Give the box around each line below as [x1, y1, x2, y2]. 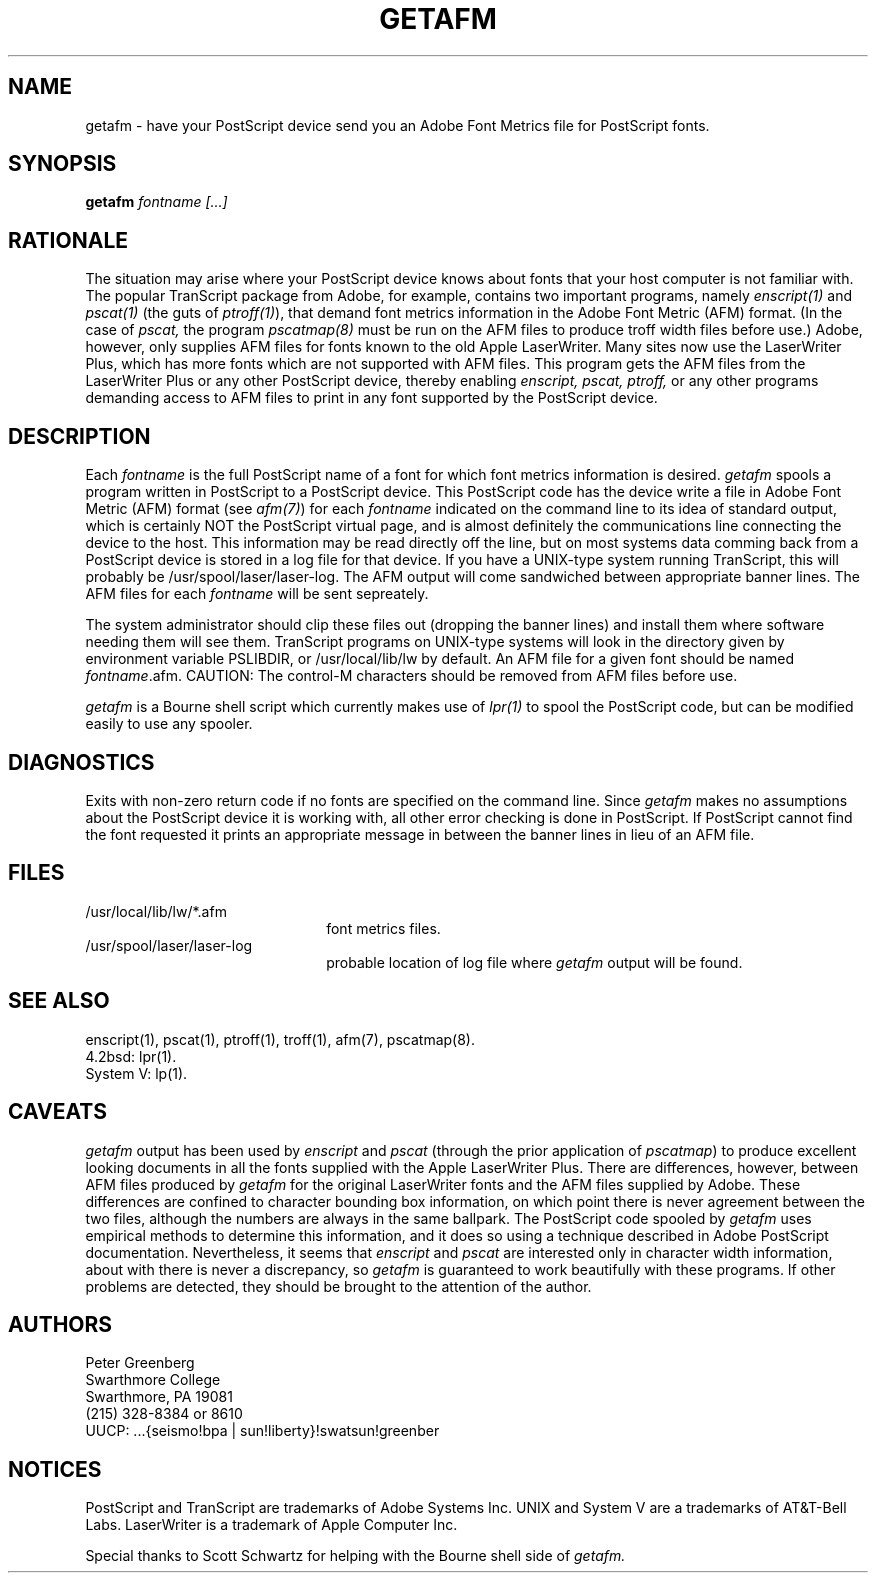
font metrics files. [326, 919, 441, 937]
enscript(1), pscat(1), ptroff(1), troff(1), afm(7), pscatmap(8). [85, 1030, 475, 1048]
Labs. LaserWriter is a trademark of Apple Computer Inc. [85, 1516, 458, 1534]
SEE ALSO [8, 988, 110, 1014]
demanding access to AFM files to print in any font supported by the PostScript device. [85, 389, 658, 407]
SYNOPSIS [8, 151, 117, 177]
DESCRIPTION [8, 423, 151, 449]
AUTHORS [8, 1311, 113, 1337]
